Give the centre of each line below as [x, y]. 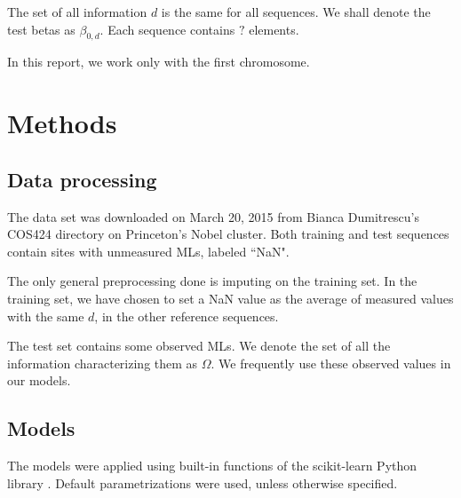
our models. [39, 380]
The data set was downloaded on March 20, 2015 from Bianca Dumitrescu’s [213, 216]
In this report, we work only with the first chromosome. [159, 62]
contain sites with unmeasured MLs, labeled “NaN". [148, 251]
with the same [46, 316]
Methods [62, 123]
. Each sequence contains [167, 29]
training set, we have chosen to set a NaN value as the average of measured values [230, 298]
